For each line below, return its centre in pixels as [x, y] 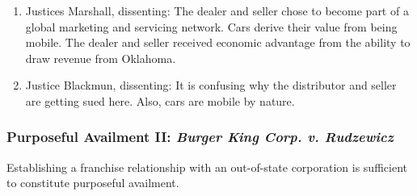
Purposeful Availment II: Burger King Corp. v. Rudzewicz [200, 137]
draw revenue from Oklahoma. [101, 58]
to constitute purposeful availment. [93, 183]
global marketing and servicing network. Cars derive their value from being [211, 26]
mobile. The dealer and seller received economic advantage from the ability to [218, 42]
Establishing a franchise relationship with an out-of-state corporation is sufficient [207, 167]
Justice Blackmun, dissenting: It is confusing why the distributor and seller [211, 85]
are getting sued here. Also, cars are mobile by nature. [160, 100]
